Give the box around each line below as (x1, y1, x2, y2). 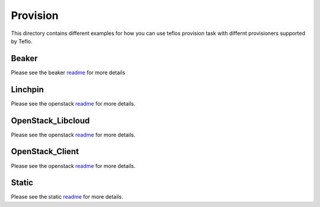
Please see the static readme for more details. (11, 193, 124, 200)
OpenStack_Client (11, 147, 79, 157)
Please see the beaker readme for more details (11, 69, 126, 76)
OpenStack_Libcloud (11, 116, 90, 126)
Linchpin (11, 84, 44, 94)
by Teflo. (11, 37, 33, 44)
